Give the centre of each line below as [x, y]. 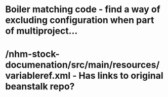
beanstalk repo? [40, 87]
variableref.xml [38, 76]
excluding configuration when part [80, 20]
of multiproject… [41, 31]
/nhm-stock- [32, 54]
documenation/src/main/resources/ [82, 65]
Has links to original [121, 76]
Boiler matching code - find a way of [83, 9]
